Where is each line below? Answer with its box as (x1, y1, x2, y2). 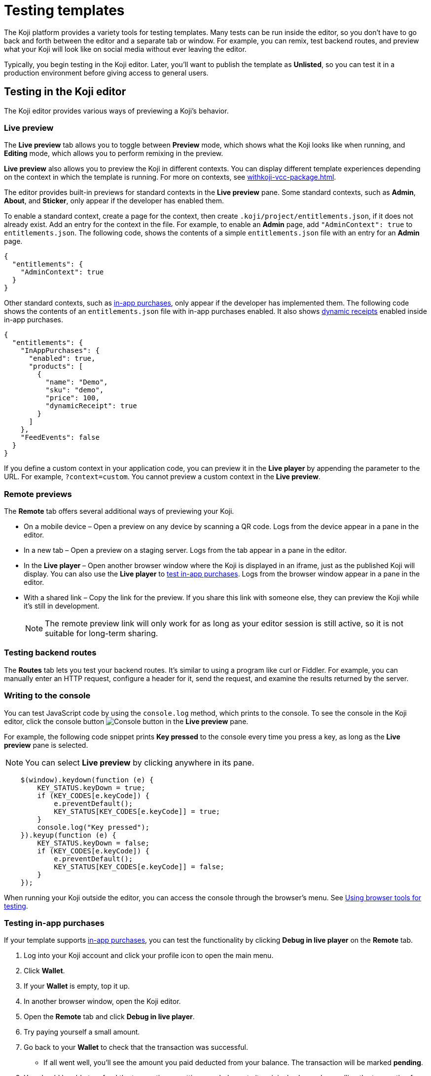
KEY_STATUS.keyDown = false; (37, 839, 150, 847)
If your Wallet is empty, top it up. (24, 982, 130, 991)
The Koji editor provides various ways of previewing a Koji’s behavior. (4, 106, 229, 115)
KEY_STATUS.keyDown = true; (37, 783, 145, 792)
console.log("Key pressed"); (37, 823, 150, 831)
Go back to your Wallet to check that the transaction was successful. (24, 1043, 249, 1052)
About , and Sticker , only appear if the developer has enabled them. (4, 196, 224, 205)
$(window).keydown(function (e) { (20, 775, 154, 784)
